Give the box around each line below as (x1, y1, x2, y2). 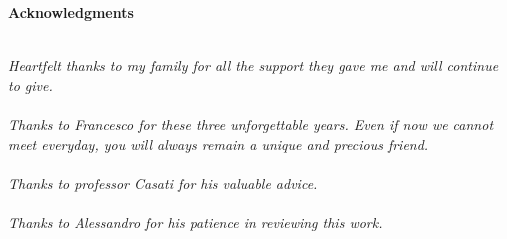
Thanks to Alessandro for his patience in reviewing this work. (8, 211, 383, 232)
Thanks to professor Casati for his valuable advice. (8, 172, 318, 193)
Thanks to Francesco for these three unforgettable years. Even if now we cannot (8, 113, 494, 134)
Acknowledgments (8, 2, 134, 22)
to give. (8, 74, 53, 95)
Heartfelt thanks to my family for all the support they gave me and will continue (8, 55, 499, 76)
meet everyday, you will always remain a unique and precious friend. (8, 133, 429, 154)
